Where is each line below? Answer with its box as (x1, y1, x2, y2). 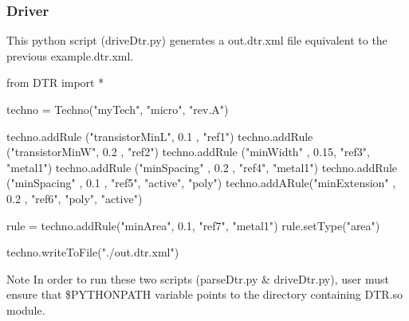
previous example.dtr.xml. (6, 47, 134, 64)
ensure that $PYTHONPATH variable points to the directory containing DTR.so (6, 286, 403, 303)
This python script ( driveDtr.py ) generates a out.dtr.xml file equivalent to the (6, 32, 387, 49)
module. (6, 301, 45, 318)
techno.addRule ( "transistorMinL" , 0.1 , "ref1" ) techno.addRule (6, 127, 313, 144)
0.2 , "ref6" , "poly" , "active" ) (6, 190, 143, 206)
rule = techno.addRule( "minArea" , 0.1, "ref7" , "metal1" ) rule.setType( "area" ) (6, 217, 380, 233)
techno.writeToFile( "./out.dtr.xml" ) (6, 244, 179, 260)
